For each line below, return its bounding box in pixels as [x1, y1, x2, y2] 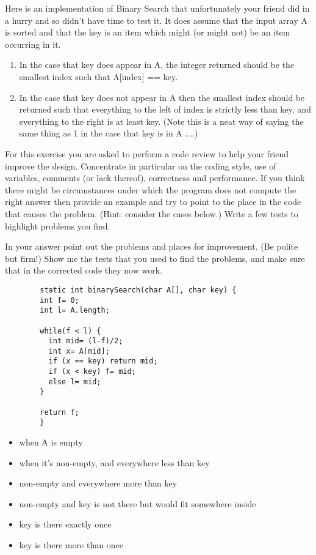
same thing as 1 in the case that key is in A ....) [19, 127, 198, 140]
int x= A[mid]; [48, 346, 110, 356]
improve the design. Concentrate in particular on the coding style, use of [5, 159, 276, 172]
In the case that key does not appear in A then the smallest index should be [19, 91, 305, 103]
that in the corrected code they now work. [5, 264, 162, 277]
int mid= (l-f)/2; [48, 337, 123, 346]
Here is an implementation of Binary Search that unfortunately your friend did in [5, 2, 310, 14]
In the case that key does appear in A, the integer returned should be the [19, 58, 295, 71]
